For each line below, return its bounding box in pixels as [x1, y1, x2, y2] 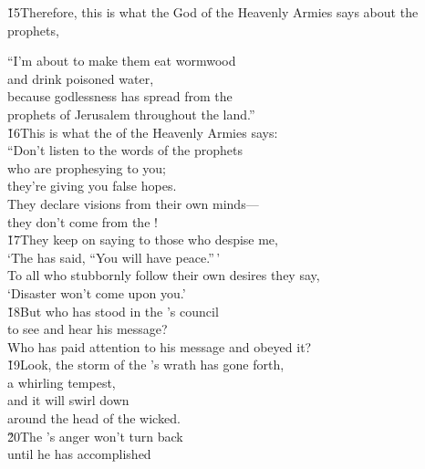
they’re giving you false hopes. [7, 176, 177, 195]
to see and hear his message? [7, 319, 168, 339]
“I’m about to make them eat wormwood [7, 51, 236, 70]
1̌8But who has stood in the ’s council [7, 301, 219, 320]
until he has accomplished [7, 444, 151, 464]
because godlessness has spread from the [7, 87, 233, 106]
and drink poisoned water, [7, 68, 154, 88]
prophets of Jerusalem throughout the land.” [7, 104, 255, 123]
